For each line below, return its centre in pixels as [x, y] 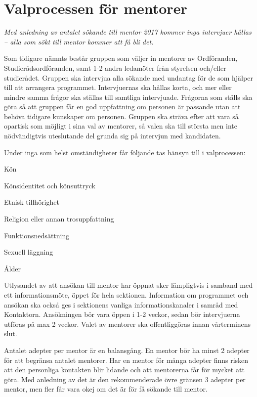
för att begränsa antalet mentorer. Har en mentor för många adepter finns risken [126, 360]
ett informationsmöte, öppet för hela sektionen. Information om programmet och [126, 295]
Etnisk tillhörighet [32, 202]
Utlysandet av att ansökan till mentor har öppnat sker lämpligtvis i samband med [128, 285]
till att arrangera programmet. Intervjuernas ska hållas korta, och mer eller [118, 87]
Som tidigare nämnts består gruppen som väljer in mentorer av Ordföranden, [121, 58]
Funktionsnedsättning [37, 235]
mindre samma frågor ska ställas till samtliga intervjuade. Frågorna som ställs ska [128, 97]
